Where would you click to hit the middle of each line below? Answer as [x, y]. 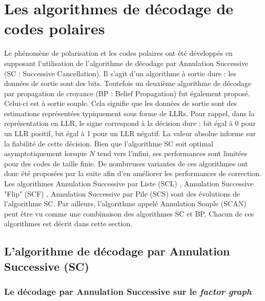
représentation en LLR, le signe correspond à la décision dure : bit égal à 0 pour [130, 123]
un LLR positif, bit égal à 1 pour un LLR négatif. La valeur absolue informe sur [130, 133]
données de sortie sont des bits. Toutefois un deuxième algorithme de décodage [128, 83]
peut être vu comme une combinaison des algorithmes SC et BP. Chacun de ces [129, 213]
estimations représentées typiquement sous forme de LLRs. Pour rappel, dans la [129, 113]
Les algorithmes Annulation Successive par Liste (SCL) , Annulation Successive [129, 184]
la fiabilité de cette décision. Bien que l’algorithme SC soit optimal [109, 143]
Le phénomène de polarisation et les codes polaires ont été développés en [118, 53]
